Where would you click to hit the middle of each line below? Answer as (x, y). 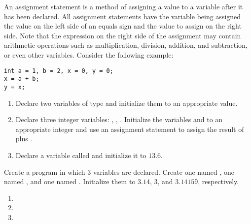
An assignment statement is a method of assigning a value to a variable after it (124, 6)
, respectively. (218, 181)
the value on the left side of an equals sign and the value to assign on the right (123, 26)
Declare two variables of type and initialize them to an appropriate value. (126, 103)
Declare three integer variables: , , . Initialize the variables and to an (119, 119)
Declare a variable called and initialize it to (81, 155)
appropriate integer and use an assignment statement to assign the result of (130, 129)
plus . (24, 139)
